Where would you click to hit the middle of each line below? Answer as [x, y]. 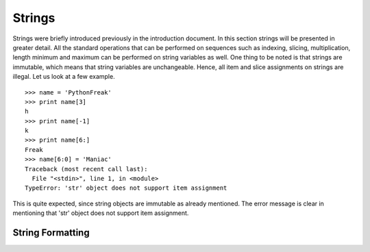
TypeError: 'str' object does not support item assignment [126, 188]
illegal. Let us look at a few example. [64, 77]
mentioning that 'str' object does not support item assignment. [101, 213]
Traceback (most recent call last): [86, 169]
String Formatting [51, 232]
